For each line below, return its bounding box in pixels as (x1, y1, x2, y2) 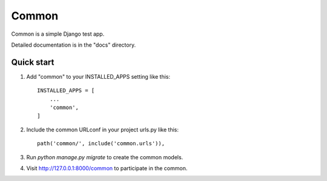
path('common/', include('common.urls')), (37, 140, 165, 147)
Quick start (11, 57, 54, 67)
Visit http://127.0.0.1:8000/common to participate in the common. (26, 164, 188, 172)
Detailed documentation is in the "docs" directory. (11, 41, 136, 48)
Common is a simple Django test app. (11, 30, 105, 38)
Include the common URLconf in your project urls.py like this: (26, 126, 179, 133)
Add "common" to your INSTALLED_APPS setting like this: (26, 73, 171, 80)
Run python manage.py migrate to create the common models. (26, 153, 183, 160)
